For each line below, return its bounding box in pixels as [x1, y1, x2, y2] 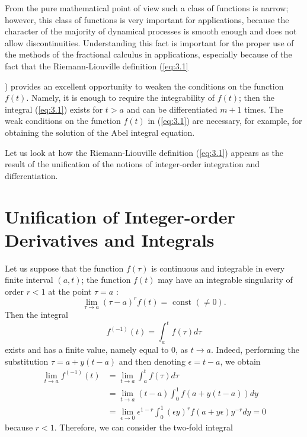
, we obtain [220, 355, 261, 367]
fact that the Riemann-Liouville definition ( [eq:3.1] [5, 59, 188, 72]
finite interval [5, 273, 53, 286]
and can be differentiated [126, 103, 218, 115]
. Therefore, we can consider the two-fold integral [54, 421, 233, 433]
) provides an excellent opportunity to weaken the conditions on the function [5, 79, 284, 92]
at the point [48, 285, 92, 297]
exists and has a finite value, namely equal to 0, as [5, 343, 188, 356]
